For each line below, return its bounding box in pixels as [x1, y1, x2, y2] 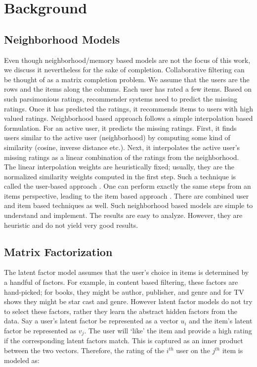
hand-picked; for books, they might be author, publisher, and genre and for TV [4, 286, 244, 297]
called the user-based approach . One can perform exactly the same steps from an [4, 181, 251, 191]
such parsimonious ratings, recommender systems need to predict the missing [4, 93, 238, 104]
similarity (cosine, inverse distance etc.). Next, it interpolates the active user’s [4, 142, 240, 152]
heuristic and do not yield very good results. [4, 219, 138, 230]
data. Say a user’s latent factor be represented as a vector [4, 315, 178, 326]
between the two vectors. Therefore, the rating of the [4, 345, 165, 356]
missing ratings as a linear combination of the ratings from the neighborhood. [4, 152, 239, 162]
